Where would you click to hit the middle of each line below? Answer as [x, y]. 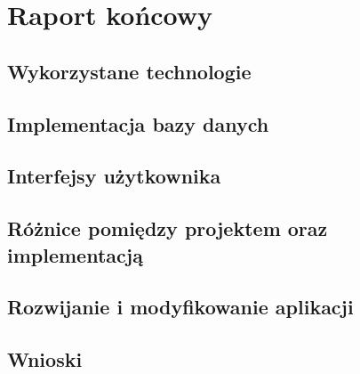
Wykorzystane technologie [129, 71]
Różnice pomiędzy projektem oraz [168, 228]
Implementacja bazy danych [138, 123]
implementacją [75, 254]
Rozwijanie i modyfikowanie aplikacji [180, 307]
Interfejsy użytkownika [114, 176]
